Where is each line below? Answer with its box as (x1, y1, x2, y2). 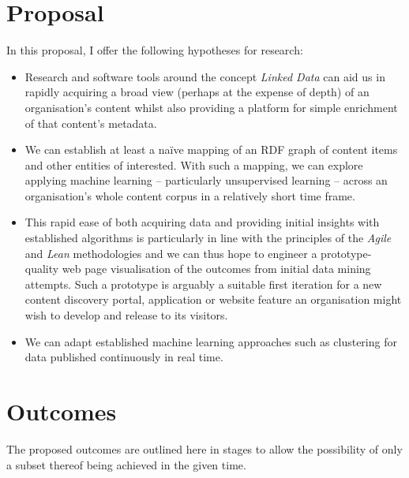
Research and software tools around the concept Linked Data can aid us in (24, 68, 385, 84)
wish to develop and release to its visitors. (24, 307, 228, 323)
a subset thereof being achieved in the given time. (6, 456, 246, 472)
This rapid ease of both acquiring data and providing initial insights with (24, 214, 380, 230)
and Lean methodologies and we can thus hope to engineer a (24, 245, 317, 261)
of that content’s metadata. (24, 114, 157, 131)
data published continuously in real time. (24, 349, 223, 365)
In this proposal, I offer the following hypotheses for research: (6, 42, 303, 58)
